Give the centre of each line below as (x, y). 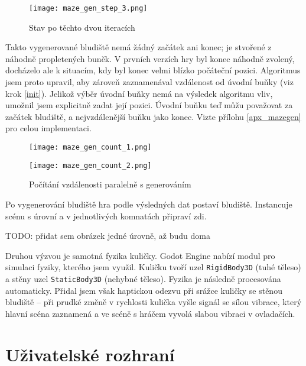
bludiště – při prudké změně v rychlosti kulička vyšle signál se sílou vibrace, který (154, 302)
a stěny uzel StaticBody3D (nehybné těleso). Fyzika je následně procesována (143, 278)
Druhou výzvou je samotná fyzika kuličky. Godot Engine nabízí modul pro (140, 255)
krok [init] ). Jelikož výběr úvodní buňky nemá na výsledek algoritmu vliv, (139, 93)
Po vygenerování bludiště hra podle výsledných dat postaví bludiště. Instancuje (149, 204)
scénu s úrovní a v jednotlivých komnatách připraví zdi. (106, 216)
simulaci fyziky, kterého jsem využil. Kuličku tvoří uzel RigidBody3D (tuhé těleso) (153, 267)
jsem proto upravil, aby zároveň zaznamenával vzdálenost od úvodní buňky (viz (149, 82)
